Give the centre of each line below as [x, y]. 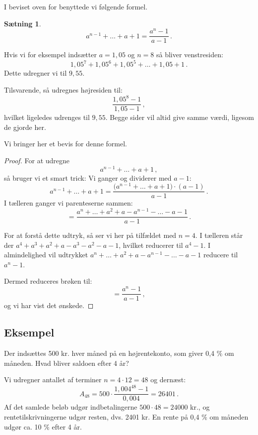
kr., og [200, 407]
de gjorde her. [25, 127]
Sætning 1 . [23, 23]
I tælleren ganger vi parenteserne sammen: [68, 203]
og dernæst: [168, 380]
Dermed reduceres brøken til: [48, 281]
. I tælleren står [219, 235]
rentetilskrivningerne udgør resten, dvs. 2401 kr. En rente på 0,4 [102, 416]
